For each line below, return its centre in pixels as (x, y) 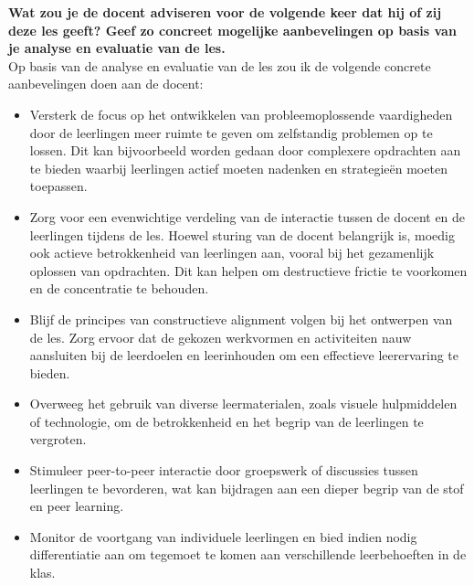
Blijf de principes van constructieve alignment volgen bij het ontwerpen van (241, 319)
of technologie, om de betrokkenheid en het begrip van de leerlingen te (226, 421)
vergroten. (58, 439)
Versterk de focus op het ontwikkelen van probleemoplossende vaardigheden (241, 114)
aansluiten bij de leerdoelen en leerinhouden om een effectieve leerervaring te (244, 355)
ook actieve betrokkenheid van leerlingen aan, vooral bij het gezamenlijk (232, 253)
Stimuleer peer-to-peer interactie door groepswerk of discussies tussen (224, 470)
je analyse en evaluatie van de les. (117, 48)
